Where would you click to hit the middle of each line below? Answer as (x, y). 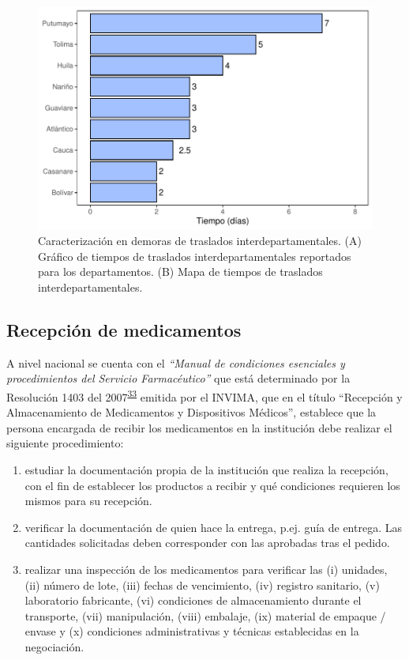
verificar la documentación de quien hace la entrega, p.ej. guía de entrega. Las (213, 527)
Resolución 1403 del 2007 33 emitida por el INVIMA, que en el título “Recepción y (204, 396)
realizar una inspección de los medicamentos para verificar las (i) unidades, (206, 569)
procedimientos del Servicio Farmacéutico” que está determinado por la (178, 378)
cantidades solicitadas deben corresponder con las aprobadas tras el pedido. (207, 543)
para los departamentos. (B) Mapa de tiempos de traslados (180, 272)
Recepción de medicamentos (124, 330)
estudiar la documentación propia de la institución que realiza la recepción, (206, 470)
